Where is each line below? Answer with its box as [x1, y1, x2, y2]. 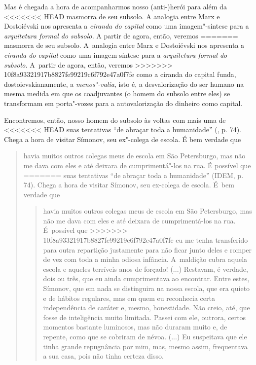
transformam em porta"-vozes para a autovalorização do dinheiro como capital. [4, 98, 243, 108]
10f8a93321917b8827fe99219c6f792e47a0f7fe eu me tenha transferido [43, 235, 248, 245]
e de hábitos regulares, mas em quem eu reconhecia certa [43, 292, 215, 303]
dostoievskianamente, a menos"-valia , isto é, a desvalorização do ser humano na [4, 78, 244, 89]
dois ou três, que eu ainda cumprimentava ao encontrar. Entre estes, [43, 273, 250, 284]
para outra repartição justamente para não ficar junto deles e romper [43, 244, 252, 255]
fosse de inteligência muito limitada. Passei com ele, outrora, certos [43, 312, 246, 322]
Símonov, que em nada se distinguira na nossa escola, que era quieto [43, 283, 250, 293]
